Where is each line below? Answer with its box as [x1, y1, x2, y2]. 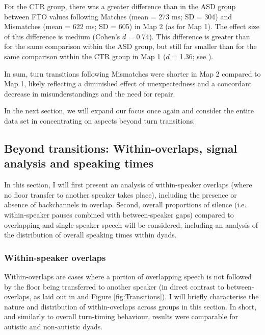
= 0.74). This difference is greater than [128, 31, 250, 41]
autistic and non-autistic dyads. [4, 321, 103, 331]
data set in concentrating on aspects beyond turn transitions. [4, 115, 195, 126]
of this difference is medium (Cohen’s [4, 31, 120, 41]
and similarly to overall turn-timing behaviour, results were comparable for [4, 311, 238, 322]
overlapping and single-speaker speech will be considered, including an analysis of [4, 219, 258, 230]
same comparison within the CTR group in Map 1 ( [4, 51, 166, 61]
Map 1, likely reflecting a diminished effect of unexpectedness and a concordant [4, 78, 252, 89]
